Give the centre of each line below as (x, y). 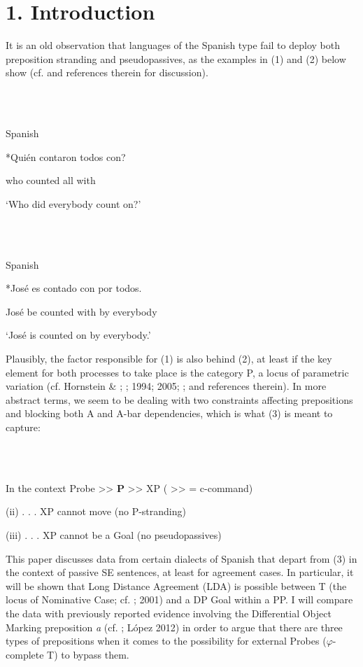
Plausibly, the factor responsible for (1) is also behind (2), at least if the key (169, 359)
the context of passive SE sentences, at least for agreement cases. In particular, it (180, 572)
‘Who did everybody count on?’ (73, 203)
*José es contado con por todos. (74, 288)
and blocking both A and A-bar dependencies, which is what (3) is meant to (169, 413)
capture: (23, 427)
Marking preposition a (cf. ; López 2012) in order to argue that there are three (174, 627)
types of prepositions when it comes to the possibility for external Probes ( (166, 641)
